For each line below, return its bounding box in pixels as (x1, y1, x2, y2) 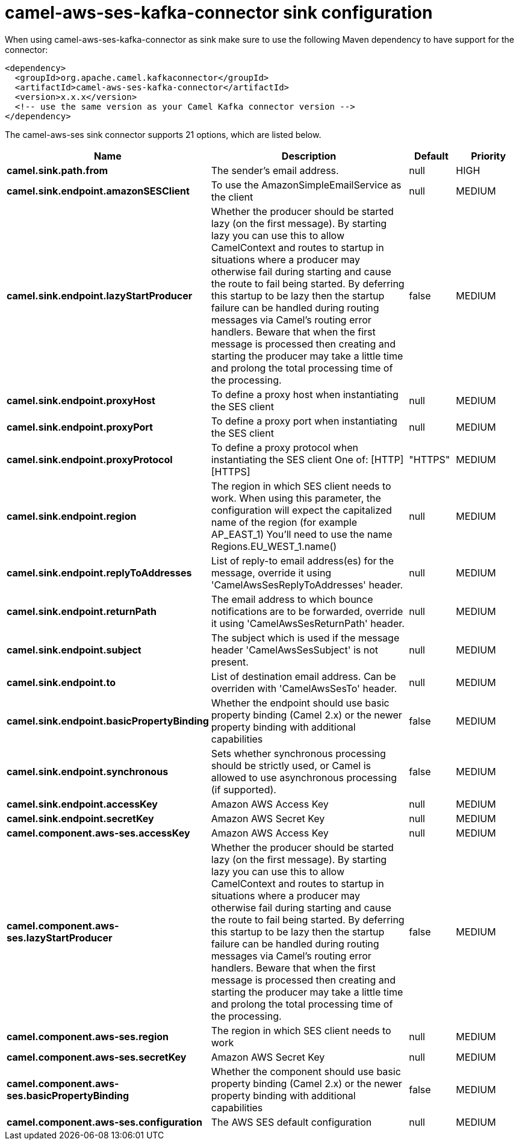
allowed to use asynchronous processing (211, 771, 397, 784)
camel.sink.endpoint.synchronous (7, 765, 169, 778)
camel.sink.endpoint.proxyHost (7, 394, 155, 407)
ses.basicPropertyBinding (7, 1089, 129, 1102)
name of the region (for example (211, 516, 358, 528)
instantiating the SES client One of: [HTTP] (211, 453, 404, 466)
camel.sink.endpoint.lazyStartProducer (7, 289, 193, 302)
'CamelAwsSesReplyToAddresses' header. (211, 578, 403, 591)
